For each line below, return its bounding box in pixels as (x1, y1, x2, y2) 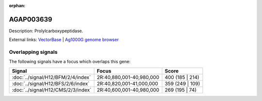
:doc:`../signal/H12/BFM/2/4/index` (12, 74, 91, 80)
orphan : (9, 3, 26, 8)
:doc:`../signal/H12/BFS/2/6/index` (12, 80, 90, 87)
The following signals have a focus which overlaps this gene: (9, 59, 131, 64)
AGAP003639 (9, 15, 52, 24)
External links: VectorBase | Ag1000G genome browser (9, 37, 119, 43)
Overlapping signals (9, 49, 58, 55)
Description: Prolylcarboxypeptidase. (9, 28, 83, 34)
